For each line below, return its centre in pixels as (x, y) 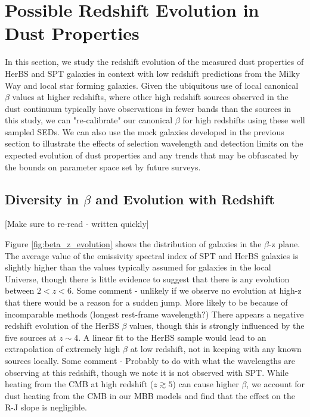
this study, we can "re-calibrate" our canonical (89, 120)
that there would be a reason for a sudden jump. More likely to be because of (146, 302)
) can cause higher (206, 384)
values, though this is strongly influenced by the (217, 326)
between (20, 290)
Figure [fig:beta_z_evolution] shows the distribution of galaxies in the (133, 244)
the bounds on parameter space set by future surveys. (103, 167)
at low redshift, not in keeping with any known (216, 349)
